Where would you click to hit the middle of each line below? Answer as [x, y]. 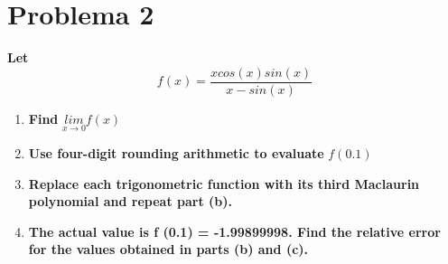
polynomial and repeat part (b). [131, 201]
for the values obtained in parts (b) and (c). [168, 249]
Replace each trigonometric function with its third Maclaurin [224, 183]
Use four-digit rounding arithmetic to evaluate [176, 153]
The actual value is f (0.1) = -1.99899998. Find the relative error [234, 231]
